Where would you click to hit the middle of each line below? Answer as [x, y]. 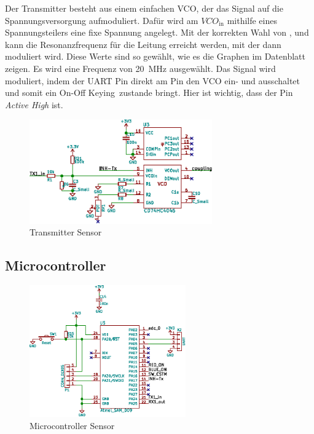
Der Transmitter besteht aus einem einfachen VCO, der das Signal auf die [144, 8]
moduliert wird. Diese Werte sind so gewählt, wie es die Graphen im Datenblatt [155, 56]
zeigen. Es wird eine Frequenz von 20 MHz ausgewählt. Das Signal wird [140, 68]
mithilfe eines [252, 20]
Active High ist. [34, 104]
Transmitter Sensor [66, 232]
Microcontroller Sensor [72, 425]
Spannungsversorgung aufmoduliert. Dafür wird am [102, 20]
